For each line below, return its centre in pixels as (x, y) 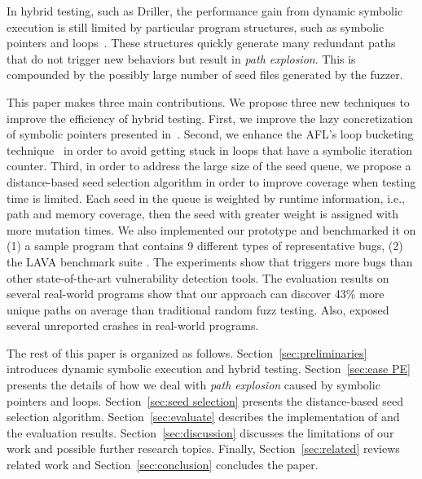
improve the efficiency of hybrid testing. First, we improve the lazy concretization (210, 118)
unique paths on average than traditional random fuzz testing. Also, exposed (198, 309)
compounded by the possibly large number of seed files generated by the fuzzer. (205, 75)
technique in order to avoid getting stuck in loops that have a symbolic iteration (210, 149)
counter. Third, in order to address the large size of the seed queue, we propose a (209, 166)
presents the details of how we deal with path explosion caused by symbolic (193, 385)
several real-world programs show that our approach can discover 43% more (196, 294)
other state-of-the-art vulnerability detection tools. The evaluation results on (198, 277)
